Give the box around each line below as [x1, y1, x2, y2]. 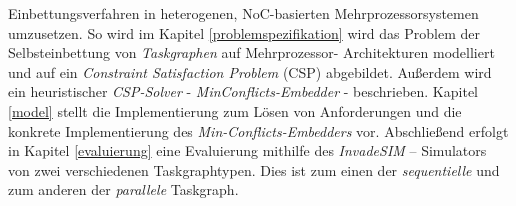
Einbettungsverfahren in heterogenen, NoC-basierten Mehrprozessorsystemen [8, 3, 479, 23]
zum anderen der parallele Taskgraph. [8, 179, 239, 200]
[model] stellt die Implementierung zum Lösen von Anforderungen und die [8, 100, 462, 121]
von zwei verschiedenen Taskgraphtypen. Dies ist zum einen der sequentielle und [8, 159, 500, 180]
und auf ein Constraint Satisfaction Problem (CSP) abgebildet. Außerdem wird [8, 61, 492, 82]
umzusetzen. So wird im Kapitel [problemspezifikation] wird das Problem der [8, 22, 481, 43]
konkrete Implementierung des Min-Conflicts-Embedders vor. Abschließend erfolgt [8, 120, 509, 141]
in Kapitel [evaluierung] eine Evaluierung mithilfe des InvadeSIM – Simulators [8, 140, 487, 161]
